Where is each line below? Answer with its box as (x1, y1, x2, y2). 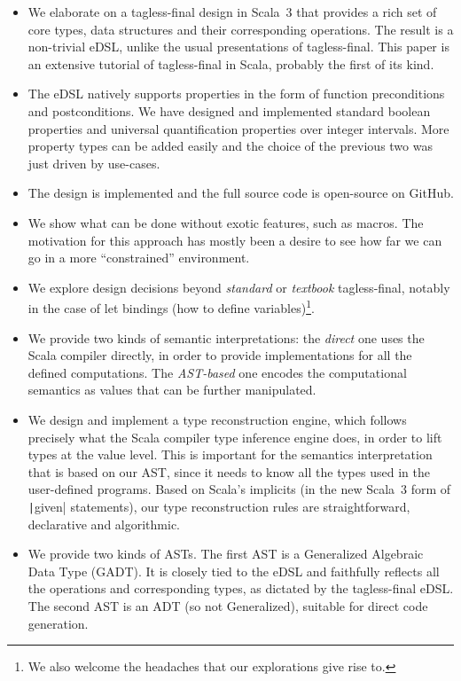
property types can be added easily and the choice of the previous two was (27, 137, 433, 155)
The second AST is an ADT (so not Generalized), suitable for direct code (27, 596, 428, 614)
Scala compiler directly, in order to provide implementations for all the (27, 346, 412, 364)
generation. (27, 614, 89, 632)
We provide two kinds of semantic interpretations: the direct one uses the (27, 328, 425, 347)
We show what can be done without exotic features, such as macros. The (27, 213, 424, 231)
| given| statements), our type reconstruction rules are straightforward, (27, 497, 410, 515)
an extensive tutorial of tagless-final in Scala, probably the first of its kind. (27, 54, 434, 73)
